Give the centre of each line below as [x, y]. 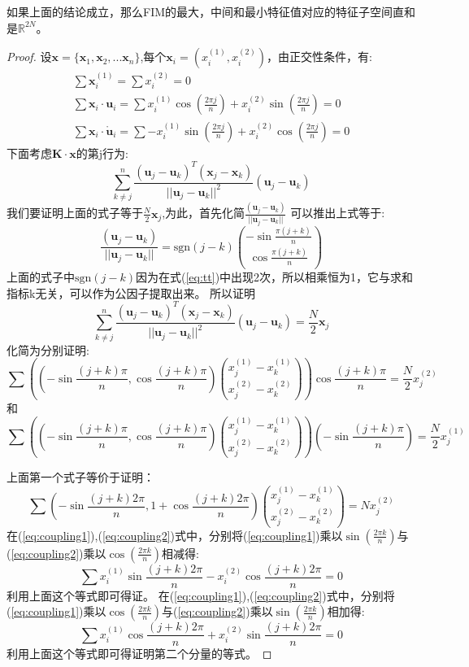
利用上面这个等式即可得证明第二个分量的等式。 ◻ [139, 654]
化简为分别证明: [48, 349]
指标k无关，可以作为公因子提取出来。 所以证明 [131, 292]
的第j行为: [102, 153]
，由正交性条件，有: [319, 57]
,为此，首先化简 [204, 213]
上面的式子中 [41, 277]
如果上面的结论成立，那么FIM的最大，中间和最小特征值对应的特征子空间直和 [211, 11]
